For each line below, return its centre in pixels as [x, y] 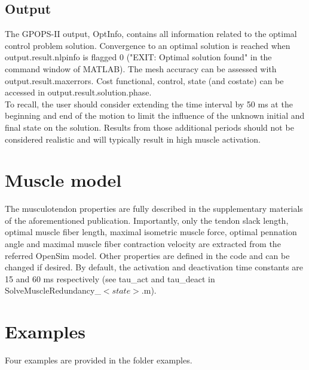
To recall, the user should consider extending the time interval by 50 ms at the [149, 104]
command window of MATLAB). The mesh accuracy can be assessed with [141, 68]
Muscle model [63, 180]
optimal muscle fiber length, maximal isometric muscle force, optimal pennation [151, 232]
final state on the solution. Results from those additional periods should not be [149, 127]
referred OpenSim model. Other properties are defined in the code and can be [147, 255]
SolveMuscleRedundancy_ [53, 290]
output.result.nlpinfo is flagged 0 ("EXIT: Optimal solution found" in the [138, 57]
